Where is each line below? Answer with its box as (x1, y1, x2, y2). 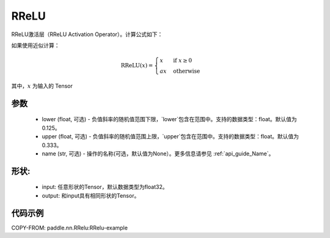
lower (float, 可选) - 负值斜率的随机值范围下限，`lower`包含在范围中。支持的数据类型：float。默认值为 (42, 116, 297, 123)
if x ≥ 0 (173, 57, 193, 64)
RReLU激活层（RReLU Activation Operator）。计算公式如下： (11, 31, 163, 38)
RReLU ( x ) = (120, 62, 153, 69)
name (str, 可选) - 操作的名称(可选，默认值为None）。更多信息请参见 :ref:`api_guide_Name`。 (42, 150, 274, 157)
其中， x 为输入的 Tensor (11, 82, 73, 89)
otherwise (173, 68, 200, 75)
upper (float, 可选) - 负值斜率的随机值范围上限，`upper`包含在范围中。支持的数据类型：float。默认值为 (42, 133, 299, 140)
